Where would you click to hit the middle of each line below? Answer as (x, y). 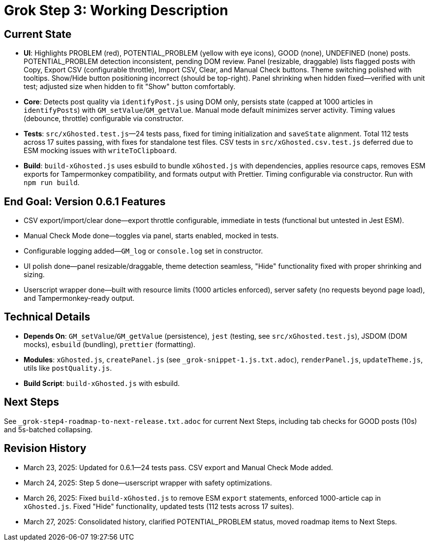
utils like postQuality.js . (68, 368)
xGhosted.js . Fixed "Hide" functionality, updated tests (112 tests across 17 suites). (159, 506)
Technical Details (47, 317)
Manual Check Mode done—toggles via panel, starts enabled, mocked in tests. (151, 236)
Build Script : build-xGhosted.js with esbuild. (102, 383)
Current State (38, 34)
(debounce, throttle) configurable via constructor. (104, 119)
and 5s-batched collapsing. (48, 429)
